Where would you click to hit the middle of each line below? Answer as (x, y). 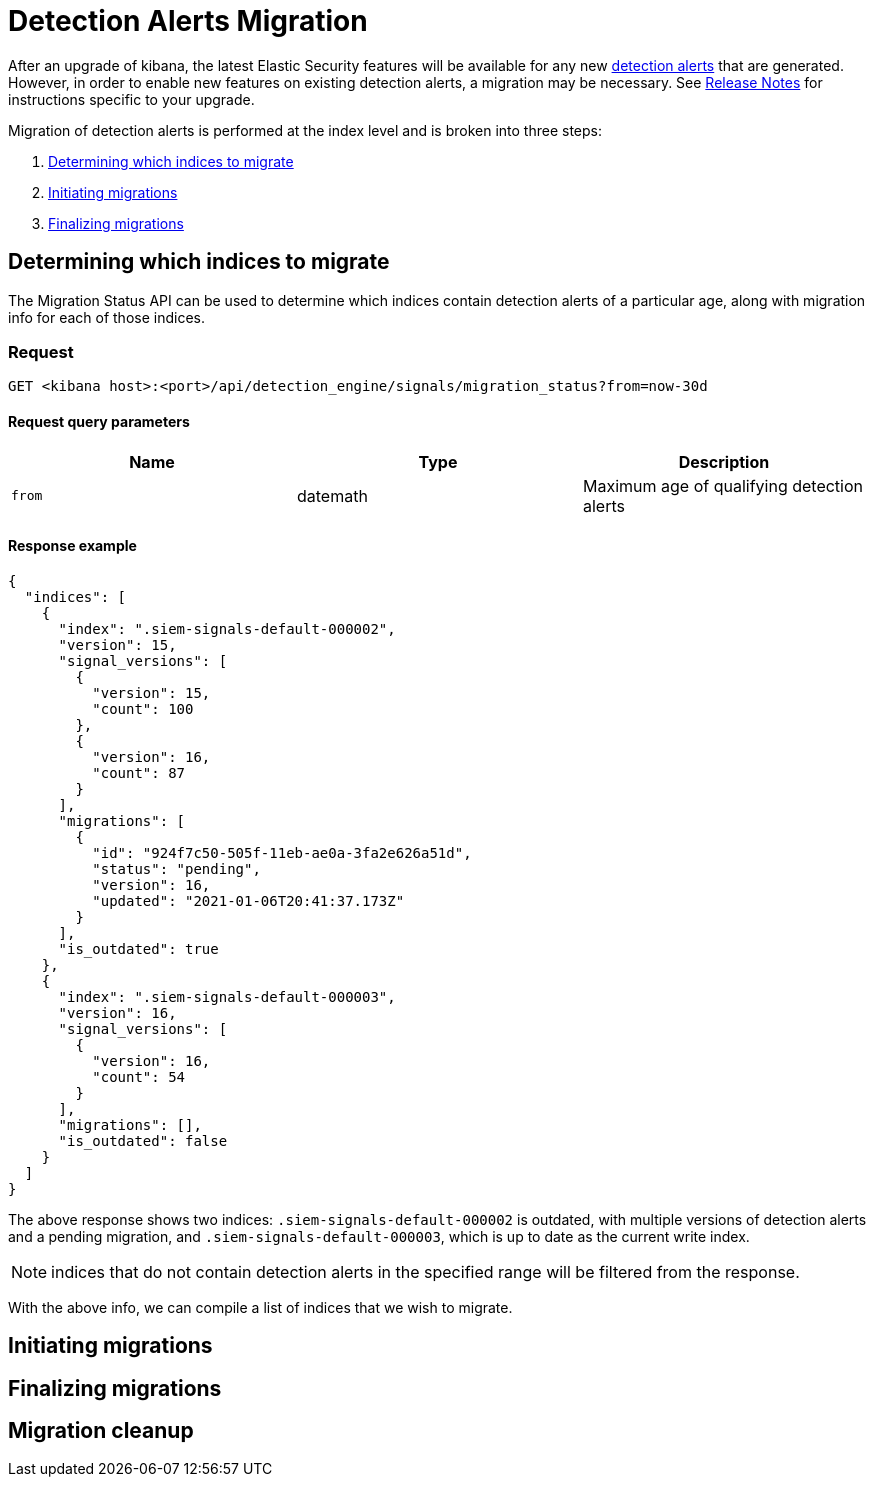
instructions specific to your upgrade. (131, 99)
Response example (72, 546)
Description (724, 461)
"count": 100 (143, 708)
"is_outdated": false (143, 1140)
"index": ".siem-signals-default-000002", (227, 628)
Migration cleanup (101, 1431)
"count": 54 (139, 1076)
